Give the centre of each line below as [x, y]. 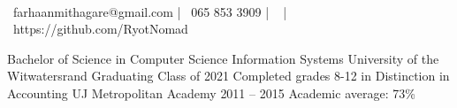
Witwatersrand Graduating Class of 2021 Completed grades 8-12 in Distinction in [228, 76]
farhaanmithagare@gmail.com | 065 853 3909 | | [150, 11]
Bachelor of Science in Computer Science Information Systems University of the [223, 58]
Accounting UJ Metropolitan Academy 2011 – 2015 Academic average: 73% [211, 93]
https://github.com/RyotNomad [100, 29]
